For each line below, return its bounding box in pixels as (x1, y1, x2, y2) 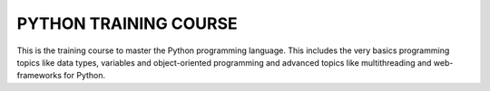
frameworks (16, 70, 63, 81)
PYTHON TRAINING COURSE (16, 14, 238, 33)
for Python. (64, 70, 106, 81)
